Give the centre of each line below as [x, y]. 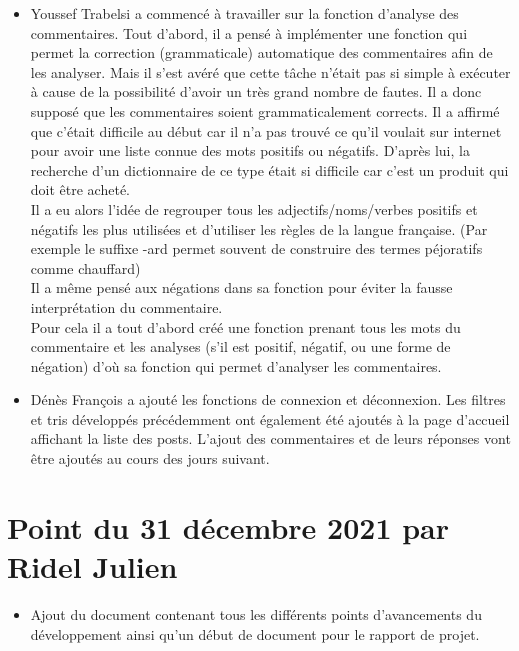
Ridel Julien [92, 566]
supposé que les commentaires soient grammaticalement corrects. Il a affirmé [265, 110]
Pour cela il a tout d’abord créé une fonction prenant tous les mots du [245, 326]
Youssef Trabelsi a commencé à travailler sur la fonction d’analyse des [244, 13]
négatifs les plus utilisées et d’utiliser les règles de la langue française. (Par [259, 228]
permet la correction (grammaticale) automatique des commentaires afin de [261, 52]
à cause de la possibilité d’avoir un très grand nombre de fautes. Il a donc [256, 91]
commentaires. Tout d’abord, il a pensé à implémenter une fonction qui [249, 32]
